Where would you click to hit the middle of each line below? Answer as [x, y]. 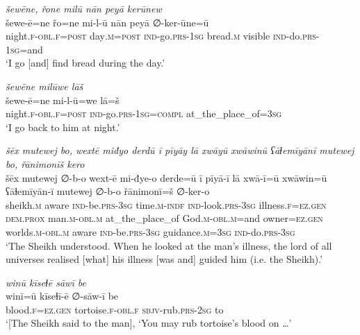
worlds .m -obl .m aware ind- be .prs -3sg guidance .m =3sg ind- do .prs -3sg [150, 231]
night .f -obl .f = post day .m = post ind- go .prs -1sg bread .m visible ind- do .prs [161, 36]
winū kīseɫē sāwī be [46, 282]
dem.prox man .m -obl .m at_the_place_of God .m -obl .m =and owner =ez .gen [164, 218]
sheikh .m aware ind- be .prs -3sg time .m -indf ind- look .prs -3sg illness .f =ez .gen [166, 204]
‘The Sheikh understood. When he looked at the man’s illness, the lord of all [169, 245]
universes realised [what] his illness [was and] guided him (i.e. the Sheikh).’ [164, 259]
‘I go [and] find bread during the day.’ [85, 63]
